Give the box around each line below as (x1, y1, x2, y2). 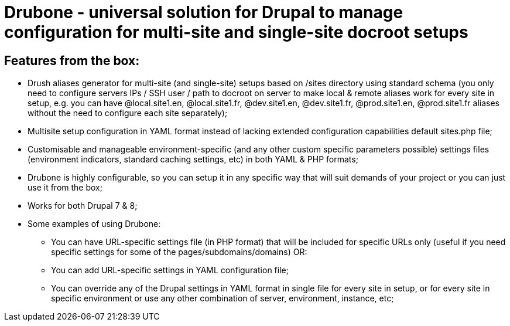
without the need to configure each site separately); (28, 108, 228, 118)
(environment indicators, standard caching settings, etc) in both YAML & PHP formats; (28, 154, 358, 165)
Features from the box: (4, 53, 140, 68)
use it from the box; (28, 182, 102, 193)
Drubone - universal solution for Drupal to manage (4, 2, 403, 22)
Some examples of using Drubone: (28, 219, 161, 229)
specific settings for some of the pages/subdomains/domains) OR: (51, 247, 307, 257)
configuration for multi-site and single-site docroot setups (4, 22, 468, 42)
